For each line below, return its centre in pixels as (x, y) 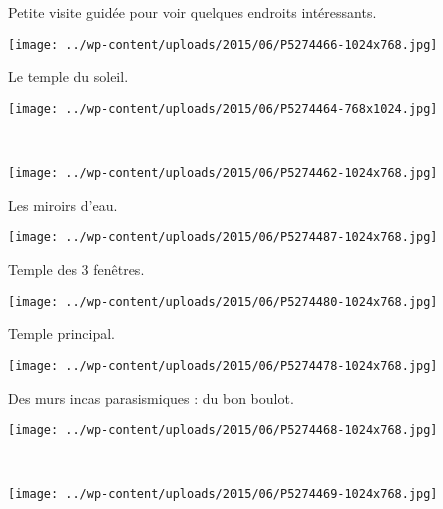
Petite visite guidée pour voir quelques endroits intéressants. (192, 12)
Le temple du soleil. (68, 76)
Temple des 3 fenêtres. (76, 269)
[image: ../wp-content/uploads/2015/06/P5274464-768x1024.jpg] (223, 108)
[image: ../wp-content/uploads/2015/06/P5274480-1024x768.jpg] (223, 301)
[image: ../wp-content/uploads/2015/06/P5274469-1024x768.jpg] (223, 494)
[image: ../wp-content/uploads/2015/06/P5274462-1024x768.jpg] (223, 173)
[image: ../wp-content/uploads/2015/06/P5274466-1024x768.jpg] (223, 44)
